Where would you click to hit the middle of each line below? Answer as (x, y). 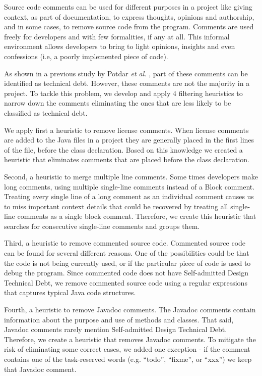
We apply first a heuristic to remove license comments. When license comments (126, 130)
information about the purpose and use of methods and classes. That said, (119, 319)
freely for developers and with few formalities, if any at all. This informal (117, 36)
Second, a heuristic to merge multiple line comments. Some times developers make (131, 176)
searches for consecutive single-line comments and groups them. (102, 226)
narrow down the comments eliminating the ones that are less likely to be (118, 103)
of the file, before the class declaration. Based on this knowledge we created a (123, 149)
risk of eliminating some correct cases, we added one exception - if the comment (127, 349)
